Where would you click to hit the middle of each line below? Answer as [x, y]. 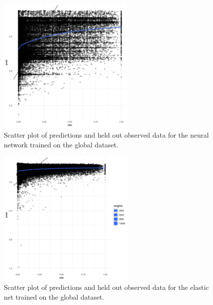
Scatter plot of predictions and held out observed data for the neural [106, 134]
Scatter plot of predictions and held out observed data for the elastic [106, 287]
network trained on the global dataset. [61, 144]
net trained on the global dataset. [54, 296]
